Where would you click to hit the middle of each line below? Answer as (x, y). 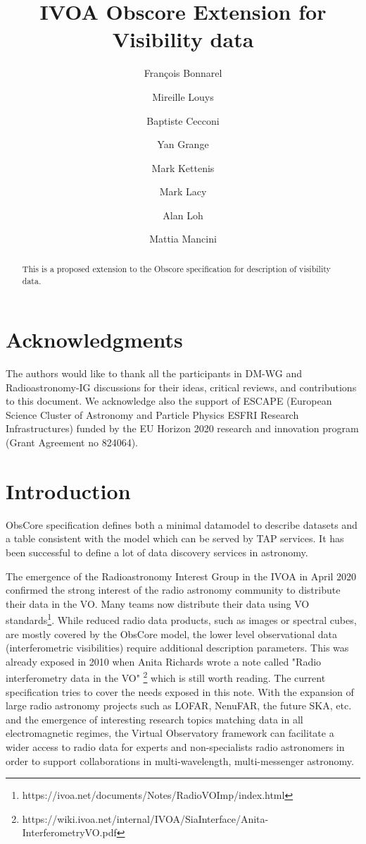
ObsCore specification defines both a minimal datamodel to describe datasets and (182, 524)
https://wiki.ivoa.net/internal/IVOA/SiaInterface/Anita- (145, 818)
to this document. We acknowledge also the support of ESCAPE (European (169, 401)
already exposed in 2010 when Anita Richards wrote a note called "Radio (164, 661)
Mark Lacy (183, 191)
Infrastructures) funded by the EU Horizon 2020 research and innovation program (182, 428)
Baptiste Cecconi (183, 120)
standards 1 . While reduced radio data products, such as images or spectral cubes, (181, 619)
